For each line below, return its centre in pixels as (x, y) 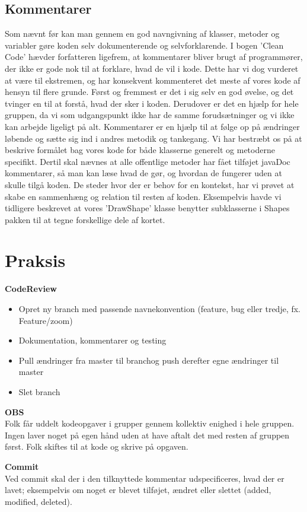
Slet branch (39, 391)
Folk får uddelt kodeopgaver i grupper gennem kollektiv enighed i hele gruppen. (150, 423)
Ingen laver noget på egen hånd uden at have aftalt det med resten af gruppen (147, 435)
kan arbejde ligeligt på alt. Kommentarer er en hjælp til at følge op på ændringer (152, 126)
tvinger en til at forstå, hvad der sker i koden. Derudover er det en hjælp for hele (152, 103)
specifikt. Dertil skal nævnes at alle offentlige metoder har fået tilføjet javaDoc (148, 161)
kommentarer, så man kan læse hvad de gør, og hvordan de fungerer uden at (143, 173)
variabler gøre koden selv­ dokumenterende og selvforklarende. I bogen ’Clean (144, 45)
